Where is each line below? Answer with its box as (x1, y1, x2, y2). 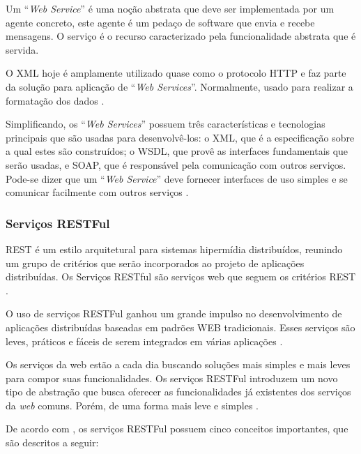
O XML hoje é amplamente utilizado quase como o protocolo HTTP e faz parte (6, 66, 346, 80)
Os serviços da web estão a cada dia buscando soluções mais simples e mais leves (6, 357, 351, 372)
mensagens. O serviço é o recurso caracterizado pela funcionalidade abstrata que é (6, 29, 356, 43)
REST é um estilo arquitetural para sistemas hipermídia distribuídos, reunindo (6, 241, 343, 256)
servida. (6, 42, 39, 56)
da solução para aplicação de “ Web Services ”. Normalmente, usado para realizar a (6, 79, 353, 93)
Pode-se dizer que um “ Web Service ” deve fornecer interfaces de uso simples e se (6, 171, 348, 186)
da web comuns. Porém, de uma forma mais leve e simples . (6, 398, 259, 412)
